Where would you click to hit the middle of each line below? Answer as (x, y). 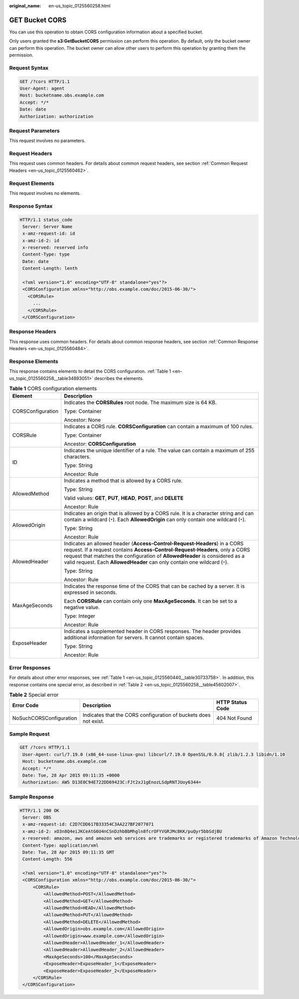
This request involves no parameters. (47, 141)
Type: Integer (80, 616)
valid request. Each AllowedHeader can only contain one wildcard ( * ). (146, 562)
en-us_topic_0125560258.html (79, 6)
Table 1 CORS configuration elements (53, 388)
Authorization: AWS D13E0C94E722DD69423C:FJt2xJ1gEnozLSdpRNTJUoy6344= (112, 782)
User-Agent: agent (42, 89)
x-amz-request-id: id (49, 234)
